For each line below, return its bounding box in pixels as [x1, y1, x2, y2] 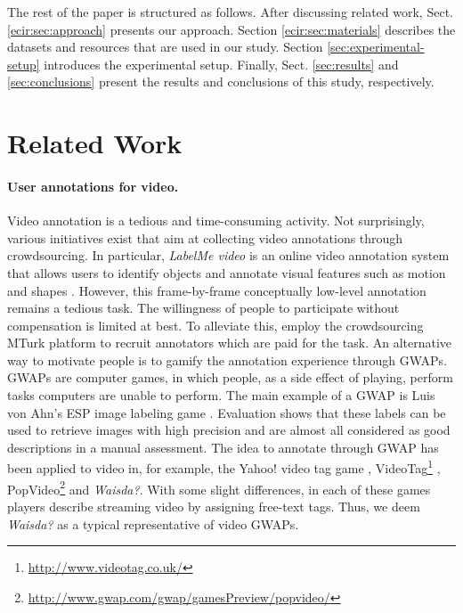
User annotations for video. [7, 176, 179, 195]
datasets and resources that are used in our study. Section [7, 37, 323, 56]
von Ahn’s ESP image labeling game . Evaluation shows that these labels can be [7, 403, 446, 421]
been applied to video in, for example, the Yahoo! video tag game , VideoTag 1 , [7, 456, 441, 478]
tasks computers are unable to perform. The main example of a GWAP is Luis [7, 386, 435, 405]
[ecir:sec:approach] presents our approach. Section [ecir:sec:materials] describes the [7, 20, 456, 38]
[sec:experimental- [327, 37, 425, 56]
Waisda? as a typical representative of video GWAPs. [7, 514, 299, 533]
